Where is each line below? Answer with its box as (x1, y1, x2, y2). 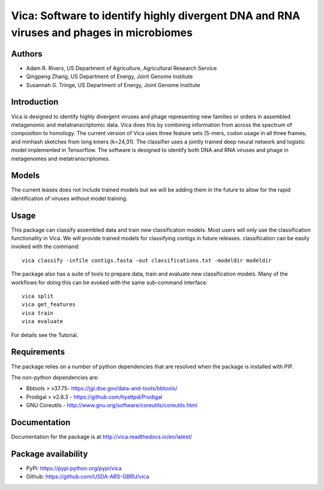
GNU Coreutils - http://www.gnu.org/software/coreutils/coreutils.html (26, 402, 197, 409)
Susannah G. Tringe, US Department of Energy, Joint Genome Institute (26, 81, 200, 88)
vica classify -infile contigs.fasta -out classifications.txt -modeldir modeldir (22, 257, 272, 264)
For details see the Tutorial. (11, 331, 79, 339)
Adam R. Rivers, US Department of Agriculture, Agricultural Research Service (26, 64, 217, 71)
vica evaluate (22, 318, 63, 325)
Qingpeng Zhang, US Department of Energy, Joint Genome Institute (26, 73, 193, 80)
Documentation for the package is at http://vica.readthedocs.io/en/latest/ (11, 433, 192, 440)
